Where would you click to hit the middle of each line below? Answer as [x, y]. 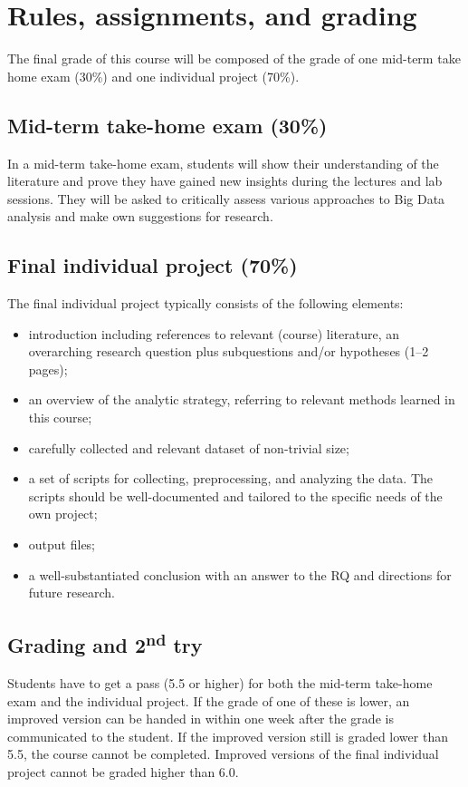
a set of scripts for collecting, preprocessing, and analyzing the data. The [231, 478]
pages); [48, 369]
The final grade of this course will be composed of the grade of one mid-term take [234, 58]
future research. [72, 593]
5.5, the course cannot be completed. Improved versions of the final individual [223, 754]
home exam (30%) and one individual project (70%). [153, 76]
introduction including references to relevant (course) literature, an [214, 333]
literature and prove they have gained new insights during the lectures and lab [225, 181]
